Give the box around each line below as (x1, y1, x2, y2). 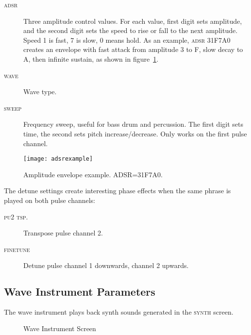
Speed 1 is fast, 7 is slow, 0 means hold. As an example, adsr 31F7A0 (23, 34, 231, 45)
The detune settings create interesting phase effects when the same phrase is (4, 185, 231, 196)
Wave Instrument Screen (23, 323, 96, 333)
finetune (4, 244, 30, 254)
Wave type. (23, 86, 57, 97)
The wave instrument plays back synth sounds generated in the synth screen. (4, 307, 234, 317)
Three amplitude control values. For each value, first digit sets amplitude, (23, 16, 242, 26)
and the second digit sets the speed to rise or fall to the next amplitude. (23, 25, 238, 35)
